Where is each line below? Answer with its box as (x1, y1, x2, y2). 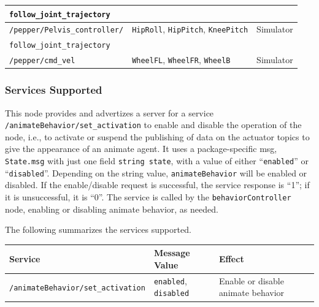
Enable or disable (218, 274, 284, 287)
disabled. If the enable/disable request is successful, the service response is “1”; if (5, 178, 310, 191)
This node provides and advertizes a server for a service (5, 106, 214, 119)
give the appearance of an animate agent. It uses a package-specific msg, (5, 142, 277, 155)
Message (153, 246, 190, 259)
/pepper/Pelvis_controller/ (9, 26, 124, 35)
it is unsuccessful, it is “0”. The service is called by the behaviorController (5, 190, 291, 203)
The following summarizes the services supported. (5, 223, 191, 236)
